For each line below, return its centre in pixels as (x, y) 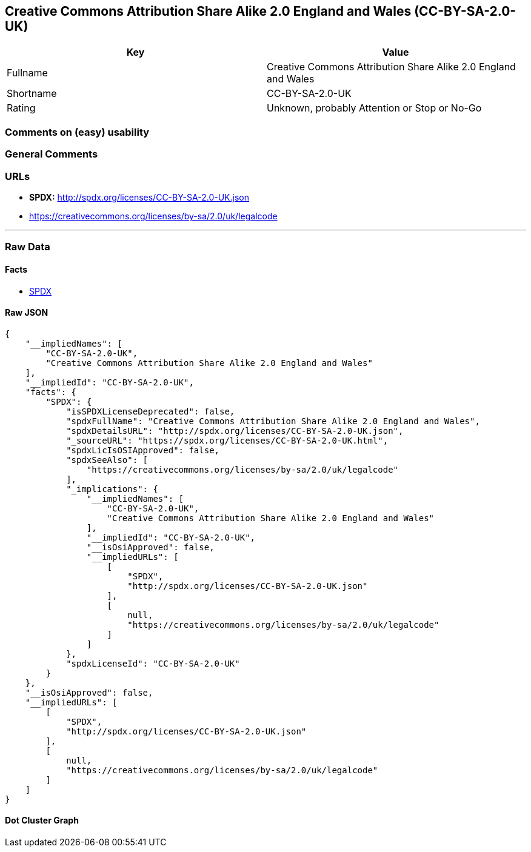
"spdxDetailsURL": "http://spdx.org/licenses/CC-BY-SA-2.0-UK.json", (235, 431)
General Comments (52, 154)
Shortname (32, 94)
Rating (21, 108)
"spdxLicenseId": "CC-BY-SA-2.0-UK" (153, 663)
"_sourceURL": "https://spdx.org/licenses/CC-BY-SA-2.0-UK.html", (227, 440)
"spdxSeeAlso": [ (107, 460)
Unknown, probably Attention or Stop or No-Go (374, 108)
